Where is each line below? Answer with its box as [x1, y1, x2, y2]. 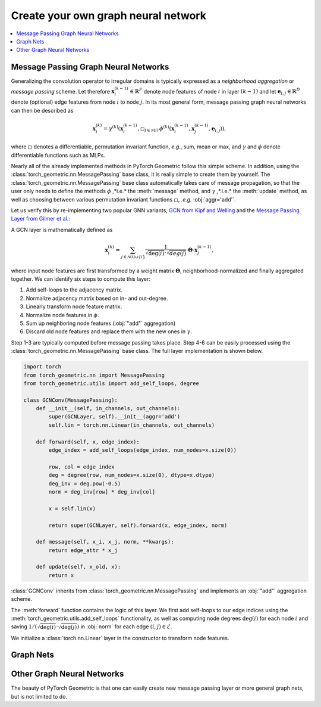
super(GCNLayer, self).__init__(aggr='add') [48, 413, 181, 420]
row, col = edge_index [48, 463, 115, 470]
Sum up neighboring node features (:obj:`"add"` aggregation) [26, 320, 176, 327]
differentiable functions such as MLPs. [11, 151, 105, 159]
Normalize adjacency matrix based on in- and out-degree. [26, 294, 168, 302]
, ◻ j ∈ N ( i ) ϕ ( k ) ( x [137, 124, 175, 134]
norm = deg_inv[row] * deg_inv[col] [48, 488, 156, 495]
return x [48, 572, 74, 578]
